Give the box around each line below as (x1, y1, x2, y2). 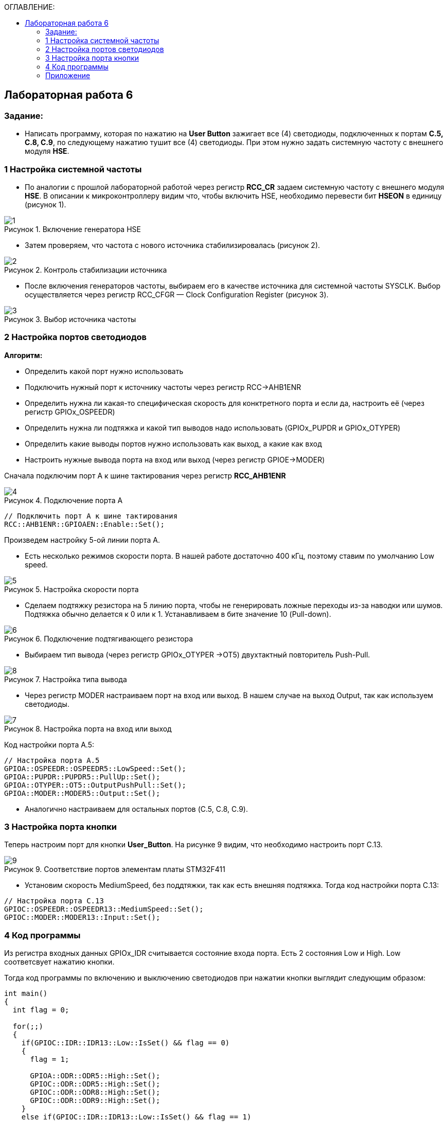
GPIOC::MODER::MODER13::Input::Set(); (4, 913, 160, 922)
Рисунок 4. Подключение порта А (4, 495, 123, 505)
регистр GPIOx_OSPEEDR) (25, 407, 115, 416)
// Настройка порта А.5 (4, 756, 100, 764)
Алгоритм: (4, 350, 43, 360)
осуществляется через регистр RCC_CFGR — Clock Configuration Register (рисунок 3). (25, 290, 329, 299)
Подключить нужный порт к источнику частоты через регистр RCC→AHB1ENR (25, 382, 301, 391)
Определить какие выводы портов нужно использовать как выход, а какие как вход (25, 439, 322, 448)
